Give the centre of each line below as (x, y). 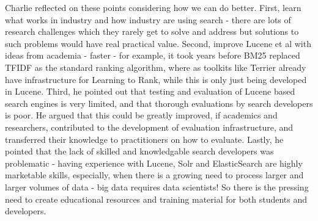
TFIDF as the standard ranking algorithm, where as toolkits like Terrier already (156, 67)
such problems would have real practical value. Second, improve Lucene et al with (158, 43)
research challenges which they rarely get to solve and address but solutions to (152, 31)
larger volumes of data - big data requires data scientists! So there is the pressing (157, 187)
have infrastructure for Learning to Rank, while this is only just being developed (156, 79)
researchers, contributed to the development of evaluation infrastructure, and (149, 127)
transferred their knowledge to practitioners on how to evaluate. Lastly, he (144, 139)
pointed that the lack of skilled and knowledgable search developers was (139, 151)
